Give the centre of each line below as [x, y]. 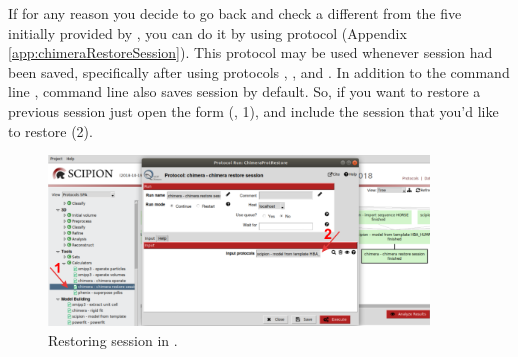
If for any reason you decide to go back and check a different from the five [235, 13]
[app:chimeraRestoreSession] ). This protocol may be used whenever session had [250, 52]
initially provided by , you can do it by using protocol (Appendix [207, 32]
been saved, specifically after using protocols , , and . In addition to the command [259, 71]
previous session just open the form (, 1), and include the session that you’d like [253, 110]
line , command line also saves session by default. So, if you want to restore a [244, 91]
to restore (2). [50, 130]
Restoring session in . [113, 339]
